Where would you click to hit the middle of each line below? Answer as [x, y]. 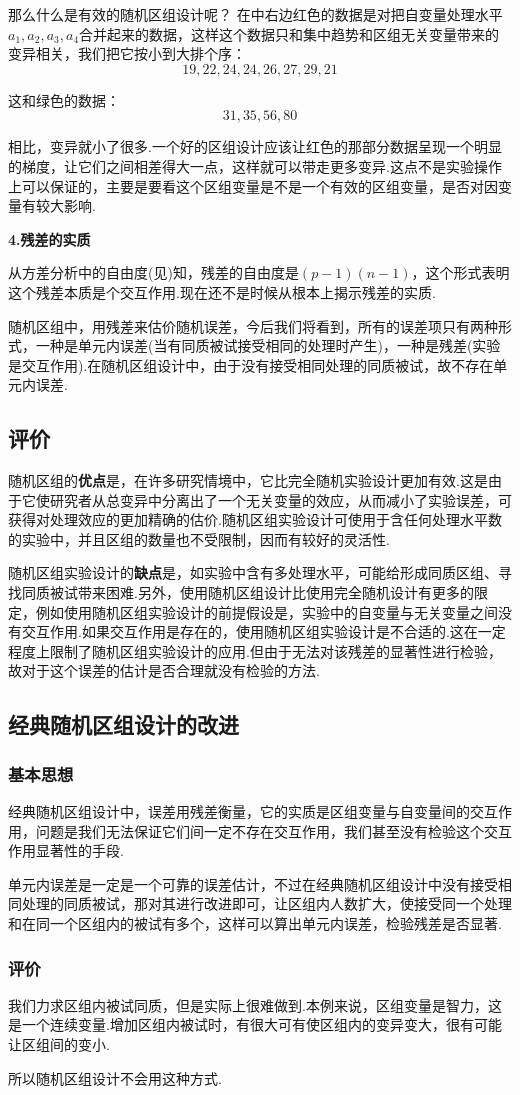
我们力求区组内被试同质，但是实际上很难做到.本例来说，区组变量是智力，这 [255, 1004]
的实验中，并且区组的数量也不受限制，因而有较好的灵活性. [199, 538]
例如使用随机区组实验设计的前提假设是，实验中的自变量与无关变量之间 [266, 611]
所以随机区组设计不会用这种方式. [115, 1077]
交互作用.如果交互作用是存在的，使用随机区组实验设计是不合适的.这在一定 [263, 631]
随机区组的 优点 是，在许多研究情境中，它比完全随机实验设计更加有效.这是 [248, 480]
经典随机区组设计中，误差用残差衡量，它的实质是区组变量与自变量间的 [239, 811]
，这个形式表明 [460, 272]
